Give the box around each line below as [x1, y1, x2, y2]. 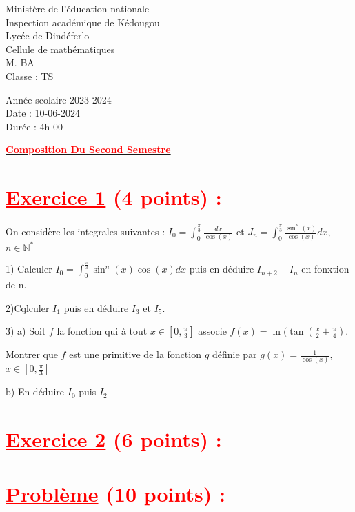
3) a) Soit [6, 324, 46, 338]
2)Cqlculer [6, 300, 50, 315]
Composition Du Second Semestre [6, 142, 171, 157]
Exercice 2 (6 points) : [6, 425, 222, 453]
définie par [212, 347, 257, 362]
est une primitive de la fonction [69, 347, 201, 362]
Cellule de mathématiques [6, 41, 115, 56]
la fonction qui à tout [57, 324, 148, 338]
